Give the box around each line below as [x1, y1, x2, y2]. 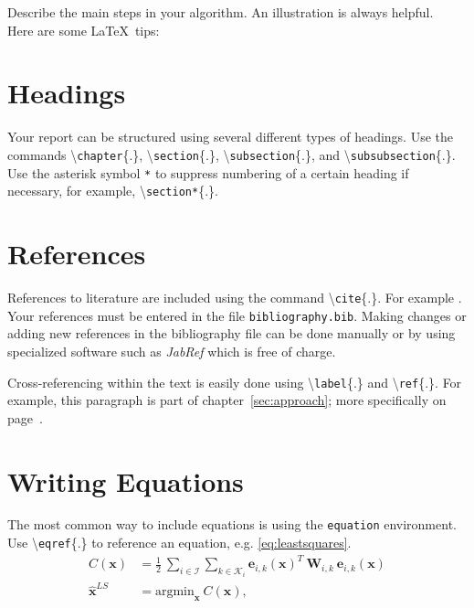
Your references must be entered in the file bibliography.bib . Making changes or [7, 305, 467, 325]
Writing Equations [7, 462, 244, 499]
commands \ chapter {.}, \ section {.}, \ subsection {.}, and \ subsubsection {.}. [7, 144, 456, 164]
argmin [154, 585, 195, 599]
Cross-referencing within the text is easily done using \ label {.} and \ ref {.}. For [7, 372, 462, 391]
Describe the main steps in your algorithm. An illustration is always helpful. [7, 3, 434, 21]
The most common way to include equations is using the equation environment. [7, 515, 457, 534]
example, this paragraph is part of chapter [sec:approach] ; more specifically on [7, 390, 447, 410]
